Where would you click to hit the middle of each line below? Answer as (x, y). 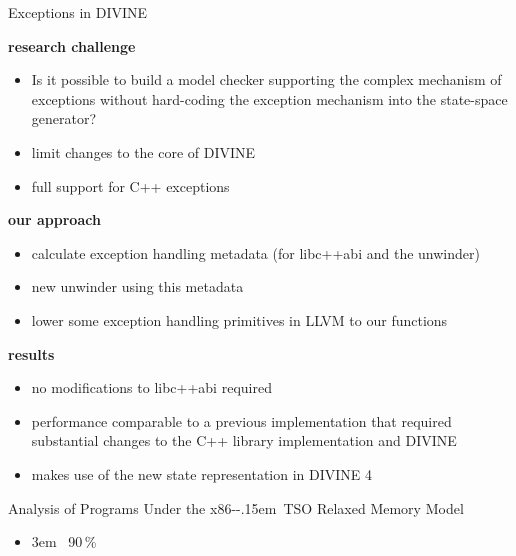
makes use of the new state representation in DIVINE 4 (202, 473)
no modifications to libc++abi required (151, 387)
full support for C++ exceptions (130, 185)
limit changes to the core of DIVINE (143, 151)
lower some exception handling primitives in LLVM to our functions (239, 319)
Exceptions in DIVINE (78, 12)
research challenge (72, 45)
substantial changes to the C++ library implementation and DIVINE (244, 440)
